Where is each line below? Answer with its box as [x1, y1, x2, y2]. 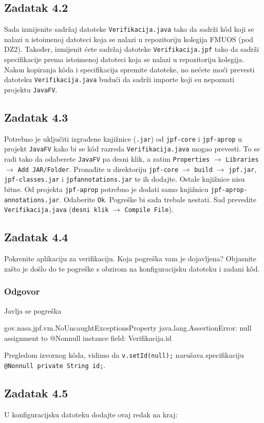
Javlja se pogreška [4, 305, 62, 316]
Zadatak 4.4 [4, 229, 68, 245]
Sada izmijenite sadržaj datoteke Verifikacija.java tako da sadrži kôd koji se [4, 24, 254, 34]
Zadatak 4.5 [4, 385, 68, 401]
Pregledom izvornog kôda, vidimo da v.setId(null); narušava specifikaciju [4, 350, 244, 360]
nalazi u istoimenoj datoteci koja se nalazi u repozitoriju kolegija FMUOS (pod [4, 33, 254, 44]
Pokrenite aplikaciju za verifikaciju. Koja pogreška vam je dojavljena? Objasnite [4, 253, 256, 264]
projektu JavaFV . [4, 84, 58, 94]
